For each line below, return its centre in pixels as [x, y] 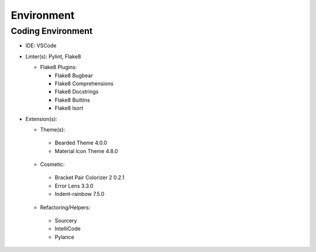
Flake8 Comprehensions [84, 83]
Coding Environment [52, 31]
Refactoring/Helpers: [65, 207]
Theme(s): [53, 129]
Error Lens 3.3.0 [74, 186]
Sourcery [66, 221]
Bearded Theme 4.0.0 [81, 143]
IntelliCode [68, 229]
